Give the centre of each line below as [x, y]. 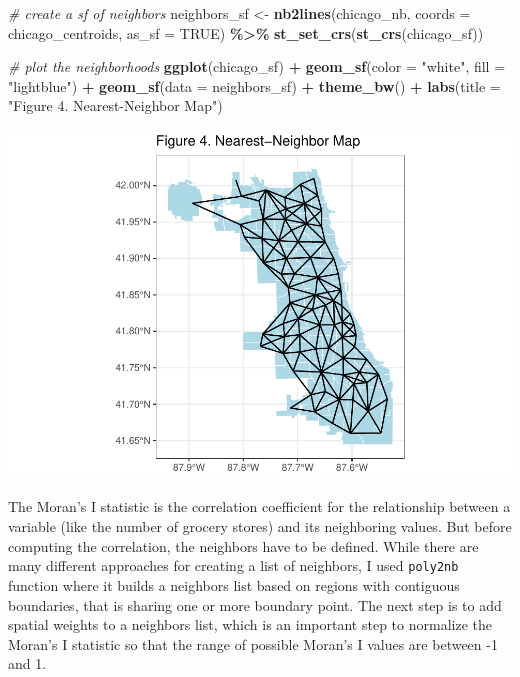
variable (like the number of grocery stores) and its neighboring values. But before [260, 526]
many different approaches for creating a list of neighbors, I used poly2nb [233, 565]
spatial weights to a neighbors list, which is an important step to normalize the [250, 624]
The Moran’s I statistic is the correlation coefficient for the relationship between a [259, 506]
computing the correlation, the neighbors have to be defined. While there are [243, 545]
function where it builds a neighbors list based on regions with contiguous [234, 584]
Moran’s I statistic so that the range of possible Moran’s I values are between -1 [253, 643]
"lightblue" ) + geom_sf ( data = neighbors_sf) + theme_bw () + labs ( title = [254, 85]
